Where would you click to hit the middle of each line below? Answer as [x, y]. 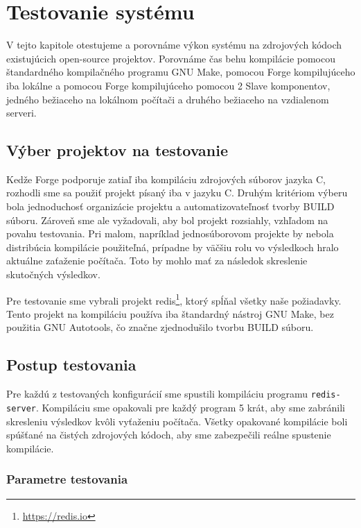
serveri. [21, 113]
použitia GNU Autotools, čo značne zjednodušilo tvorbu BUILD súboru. [160, 327]
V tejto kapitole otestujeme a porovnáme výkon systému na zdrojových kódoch [174, 45]
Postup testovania [71, 365]
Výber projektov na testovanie [117, 150]
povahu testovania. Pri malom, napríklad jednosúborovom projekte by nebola [170, 233]
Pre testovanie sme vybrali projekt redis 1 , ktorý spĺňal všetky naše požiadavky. [174, 299]
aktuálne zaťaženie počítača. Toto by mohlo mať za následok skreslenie [157, 261]
